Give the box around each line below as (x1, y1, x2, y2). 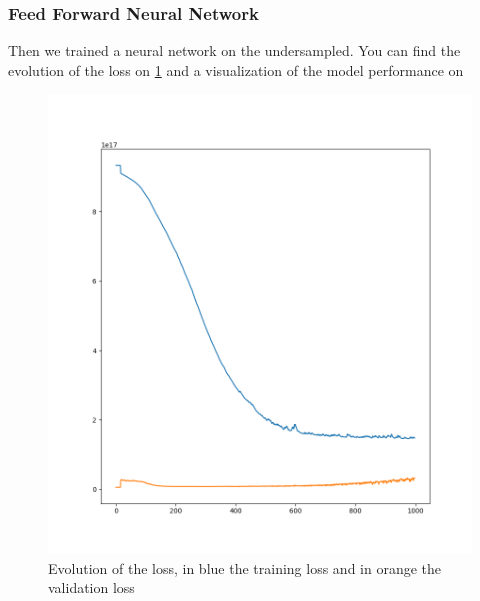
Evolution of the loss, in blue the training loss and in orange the (48, 557, 442, 578)
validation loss (48, 577, 135, 598)
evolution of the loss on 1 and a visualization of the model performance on (8, 59, 464, 80)
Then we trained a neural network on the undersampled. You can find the (8, 40, 461, 61)
